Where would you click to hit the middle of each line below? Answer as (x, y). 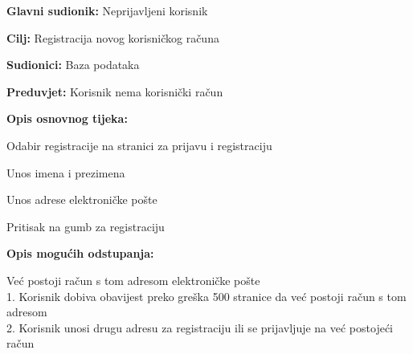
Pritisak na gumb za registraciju (86, 226)
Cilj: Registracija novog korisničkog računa (113, 37)
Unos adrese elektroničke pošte (82, 199)
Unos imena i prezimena (66, 172)
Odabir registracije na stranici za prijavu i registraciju (139, 145)
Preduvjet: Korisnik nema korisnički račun (115, 91)
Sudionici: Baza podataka (73, 65)
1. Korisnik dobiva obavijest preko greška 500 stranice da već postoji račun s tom (206, 296)
